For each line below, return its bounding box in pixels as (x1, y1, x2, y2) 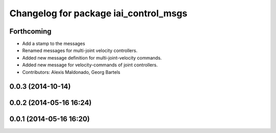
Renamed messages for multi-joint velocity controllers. (22, 47, 137, 54)
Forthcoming (9, 27, 52, 36)
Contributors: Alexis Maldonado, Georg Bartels (22, 69, 121, 75)
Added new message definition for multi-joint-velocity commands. (22, 55, 162, 61)
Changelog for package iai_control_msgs (9, 8, 188, 19)
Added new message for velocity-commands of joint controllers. (22, 62, 158, 68)
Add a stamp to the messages (22, 41, 85, 47)
